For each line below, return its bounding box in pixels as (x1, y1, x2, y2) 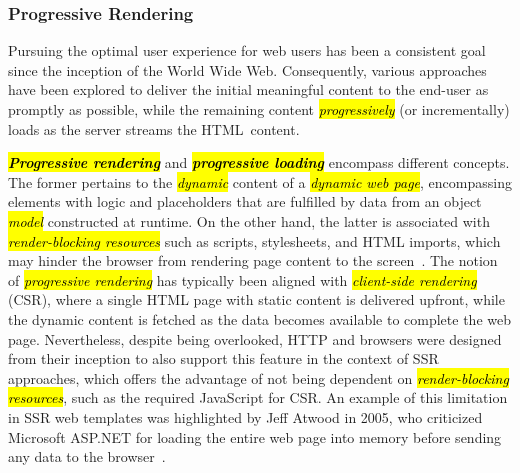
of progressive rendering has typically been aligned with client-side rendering (8, 269, 477, 290)
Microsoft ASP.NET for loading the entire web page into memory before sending (8, 426, 502, 447)
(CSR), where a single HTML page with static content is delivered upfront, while (8, 289, 505, 310)
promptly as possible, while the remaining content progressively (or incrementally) (8, 99, 510, 119)
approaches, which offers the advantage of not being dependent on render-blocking (8, 367, 509, 388)
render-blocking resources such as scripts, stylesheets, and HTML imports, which (8, 230, 501, 251)
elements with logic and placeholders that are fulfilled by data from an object (8, 191, 482, 212)
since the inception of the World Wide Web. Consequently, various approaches (8, 59, 487, 80)
